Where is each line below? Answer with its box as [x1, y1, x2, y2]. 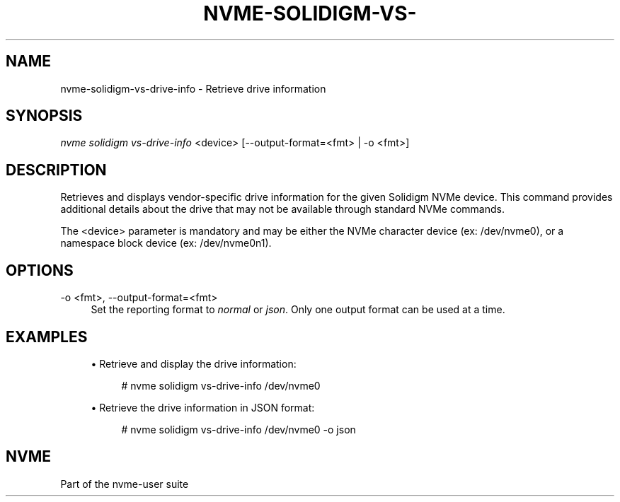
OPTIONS [6, 261, 74, 279]
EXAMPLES [6, 327, 88, 346]
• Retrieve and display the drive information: [91, 357, 297, 370]
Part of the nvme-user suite [60, 477, 189, 490]
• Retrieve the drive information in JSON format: [91, 401, 315, 414]
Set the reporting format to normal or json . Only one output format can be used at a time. [91, 303, 505, 316]
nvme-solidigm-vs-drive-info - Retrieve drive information [60, 82, 326, 95]
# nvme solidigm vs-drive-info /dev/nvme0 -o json [121, 423, 356, 436]
